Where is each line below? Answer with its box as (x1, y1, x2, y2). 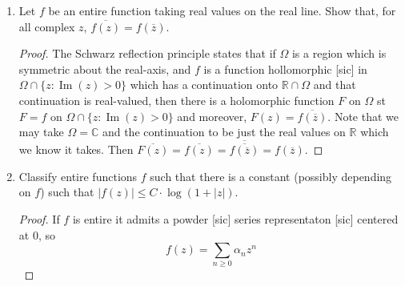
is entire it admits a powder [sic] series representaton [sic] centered (72, 210, 399, 227)
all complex (18, 18, 75, 34)
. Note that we (327, 107, 399, 124)
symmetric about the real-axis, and (18, 60, 191, 77)
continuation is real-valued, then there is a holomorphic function (18, 91, 335, 108)
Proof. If (18, 210, 60, 227)
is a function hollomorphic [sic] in (203, 60, 367, 77)
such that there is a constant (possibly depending (150, 167, 392, 184)
